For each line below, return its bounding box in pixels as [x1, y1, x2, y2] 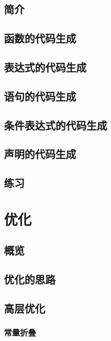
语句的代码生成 [4, 88, 76, 103]
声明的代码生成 [4, 146, 76, 161]
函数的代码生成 [4, 31, 76, 46]
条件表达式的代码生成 [4, 117, 107, 132]
